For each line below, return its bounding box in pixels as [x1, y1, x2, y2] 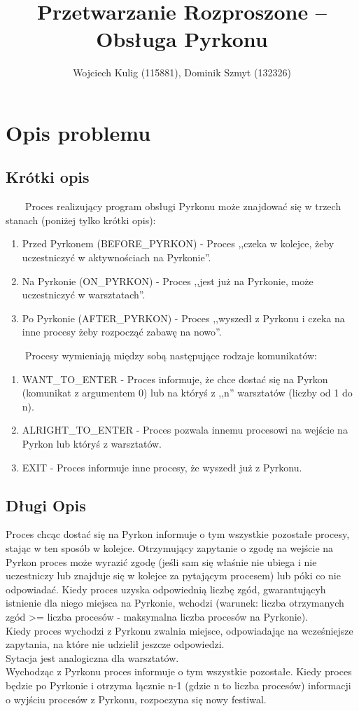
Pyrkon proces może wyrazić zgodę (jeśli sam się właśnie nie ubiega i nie [6, 554, 317, 569]
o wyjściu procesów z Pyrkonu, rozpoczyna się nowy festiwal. [6, 691, 267, 706]
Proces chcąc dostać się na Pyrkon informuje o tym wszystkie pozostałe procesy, [6, 527, 350, 541]
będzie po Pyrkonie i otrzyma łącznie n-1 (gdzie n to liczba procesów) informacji [6, 677, 351, 692]
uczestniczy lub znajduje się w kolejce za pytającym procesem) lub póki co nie [6, 568, 341, 583]
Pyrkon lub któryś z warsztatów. [22, 436, 162, 451]
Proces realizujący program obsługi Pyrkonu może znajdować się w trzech [24, 199, 342, 214]
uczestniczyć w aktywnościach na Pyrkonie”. [22, 250, 211, 265]
